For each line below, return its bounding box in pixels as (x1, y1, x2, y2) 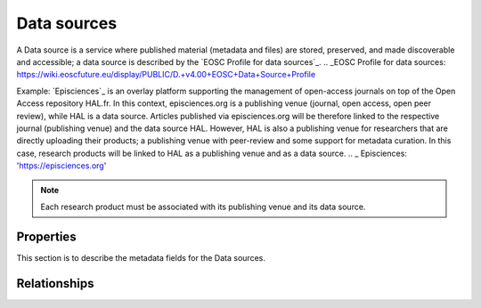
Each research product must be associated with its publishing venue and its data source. (40, 201, 366, 212)
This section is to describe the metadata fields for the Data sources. (16, 252, 266, 263)
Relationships (16, 276, 94, 291)
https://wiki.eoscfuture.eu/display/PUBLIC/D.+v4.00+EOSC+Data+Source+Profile (16, 69, 316, 80)
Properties (16, 229, 77, 244)
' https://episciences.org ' (16, 160, 107, 171)
